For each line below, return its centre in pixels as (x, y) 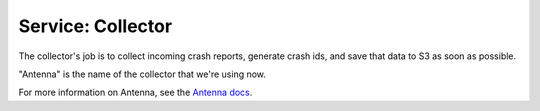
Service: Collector (95, 26)
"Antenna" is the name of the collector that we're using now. (142, 74)
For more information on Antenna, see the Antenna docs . (135, 92)
